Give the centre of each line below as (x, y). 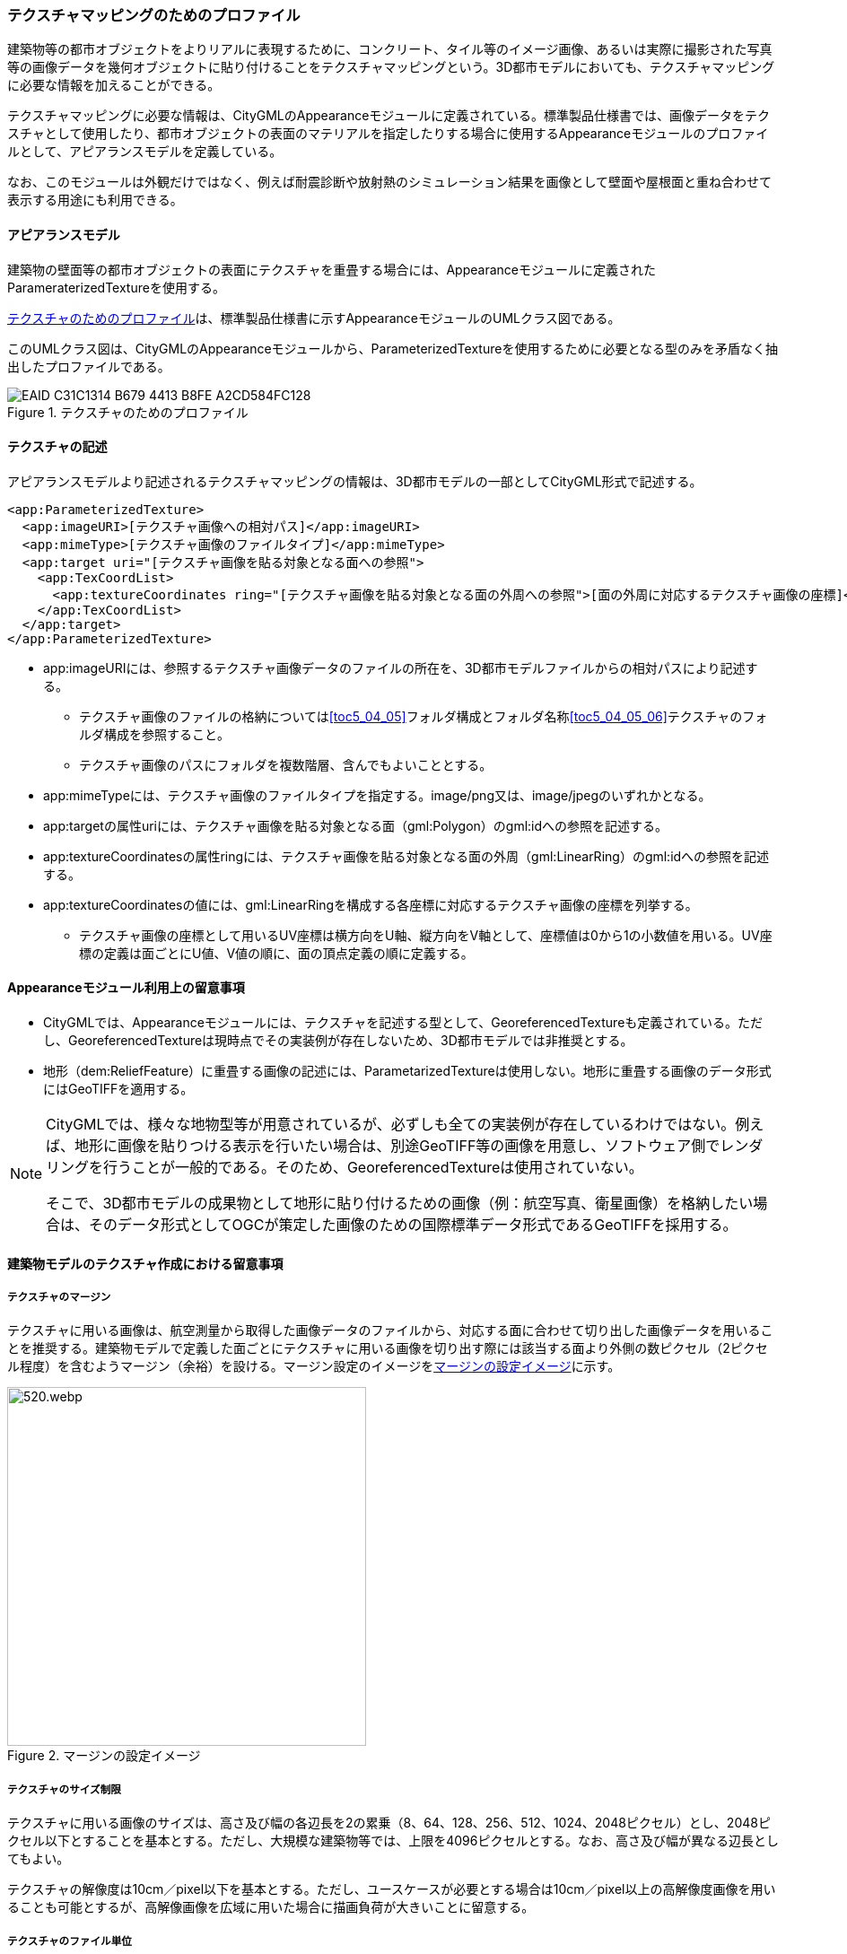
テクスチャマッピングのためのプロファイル (154, 15)
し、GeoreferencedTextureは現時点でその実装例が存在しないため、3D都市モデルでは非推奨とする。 (338, 1041)
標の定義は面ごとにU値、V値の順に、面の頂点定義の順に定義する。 (276, 953)
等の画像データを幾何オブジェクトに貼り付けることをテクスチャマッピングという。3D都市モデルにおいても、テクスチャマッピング (391, 67)
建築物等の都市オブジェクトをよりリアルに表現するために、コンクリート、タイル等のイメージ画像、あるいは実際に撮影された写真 (390, 49)
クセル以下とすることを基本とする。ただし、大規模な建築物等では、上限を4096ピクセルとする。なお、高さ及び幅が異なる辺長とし (393, 1841)
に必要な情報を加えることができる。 (114, 85)
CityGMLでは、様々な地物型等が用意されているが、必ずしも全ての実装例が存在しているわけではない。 (391, 1125)
